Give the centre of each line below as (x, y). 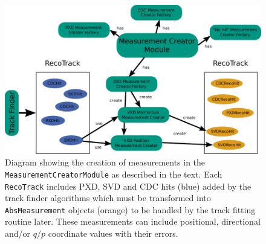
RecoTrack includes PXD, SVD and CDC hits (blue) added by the (128, 186)
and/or (18, 233)
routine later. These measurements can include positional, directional (133, 221)
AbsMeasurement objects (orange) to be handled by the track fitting (130, 209)
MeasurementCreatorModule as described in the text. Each (114, 174)
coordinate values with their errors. (113, 233)
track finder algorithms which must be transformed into (108, 198)
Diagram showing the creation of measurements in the (105, 162)
